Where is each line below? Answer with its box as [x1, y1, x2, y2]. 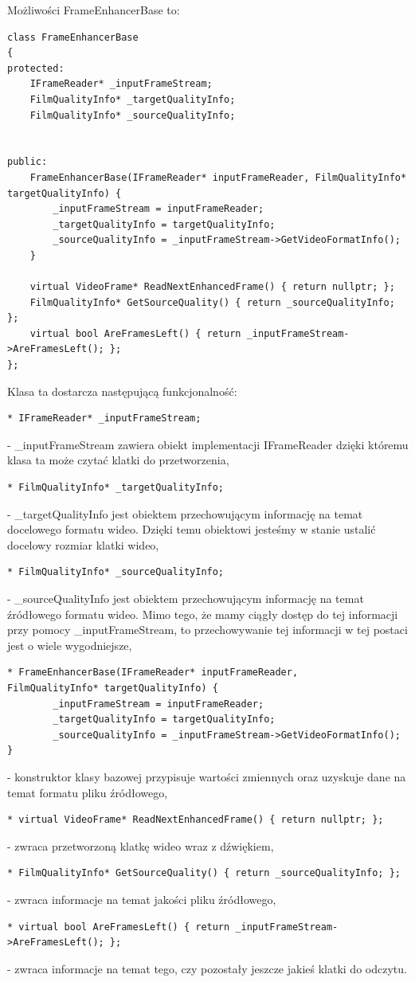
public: [7, 156, 48, 168]
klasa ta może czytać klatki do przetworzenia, [7, 452, 229, 468]
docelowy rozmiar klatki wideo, [7, 536, 159, 553]
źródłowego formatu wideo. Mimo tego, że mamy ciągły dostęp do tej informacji [7, 605, 398, 622]
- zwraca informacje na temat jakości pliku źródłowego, [7, 890, 276, 907]
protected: [7, 62, 65, 74]
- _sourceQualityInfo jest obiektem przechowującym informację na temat [7, 590, 364, 606]
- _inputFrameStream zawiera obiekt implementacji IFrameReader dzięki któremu [7, 436, 409, 452]
